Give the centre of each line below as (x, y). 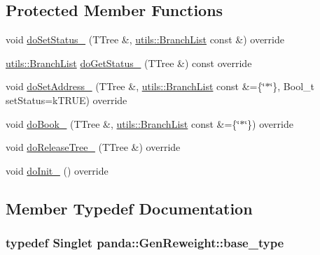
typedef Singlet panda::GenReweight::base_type (145, 243)
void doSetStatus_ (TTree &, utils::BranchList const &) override (145, 39)
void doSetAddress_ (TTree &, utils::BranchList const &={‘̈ (135, 86)
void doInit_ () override (57, 170)
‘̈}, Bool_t (292, 86)
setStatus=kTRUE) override (67, 100)
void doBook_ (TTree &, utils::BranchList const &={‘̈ (123, 123)
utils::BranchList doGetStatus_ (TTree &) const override (129, 63)
